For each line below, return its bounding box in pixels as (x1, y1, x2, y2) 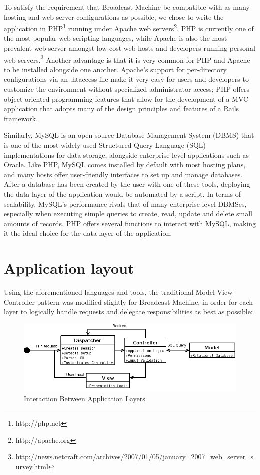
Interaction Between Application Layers (24, 393, 145, 404)
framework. (4, 113, 38, 123)
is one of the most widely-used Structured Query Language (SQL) (4, 140, 206, 150)
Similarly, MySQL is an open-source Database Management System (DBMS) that (4, 130, 254, 140)
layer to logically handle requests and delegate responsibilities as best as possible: (4, 306, 253, 317)
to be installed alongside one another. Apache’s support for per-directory (4, 64, 227, 74)
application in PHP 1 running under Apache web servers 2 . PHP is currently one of (4, 22, 254, 33)
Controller (4, 296, 35, 307)
